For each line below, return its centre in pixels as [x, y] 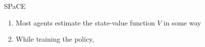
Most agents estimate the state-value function [85, 22]
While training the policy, [55, 39]
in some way [182, 22]
